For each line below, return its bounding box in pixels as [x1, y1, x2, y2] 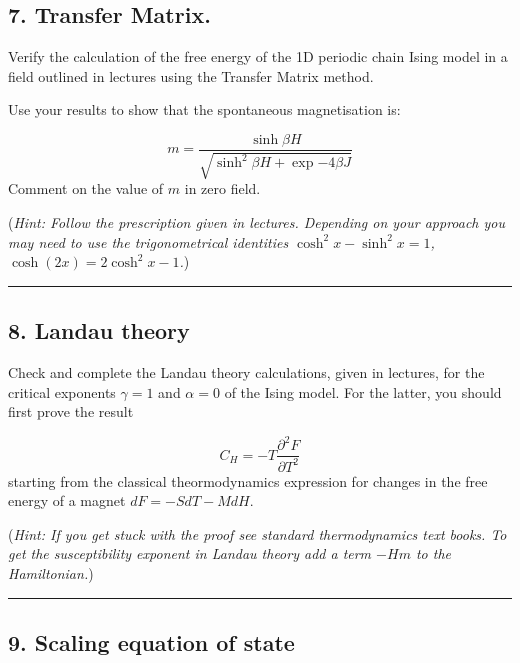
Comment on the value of [8, 178, 164, 199]
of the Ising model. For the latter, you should [224, 381, 502, 402]
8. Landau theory [8, 315, 190, 346]
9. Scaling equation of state [8, 627, 295, 658]
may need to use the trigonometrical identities [8, 231, 289, 252]
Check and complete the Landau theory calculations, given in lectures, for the [8, 362, 485, 383]
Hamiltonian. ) [8, 563, 94, 584]
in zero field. [184, 178, 261, 199]
